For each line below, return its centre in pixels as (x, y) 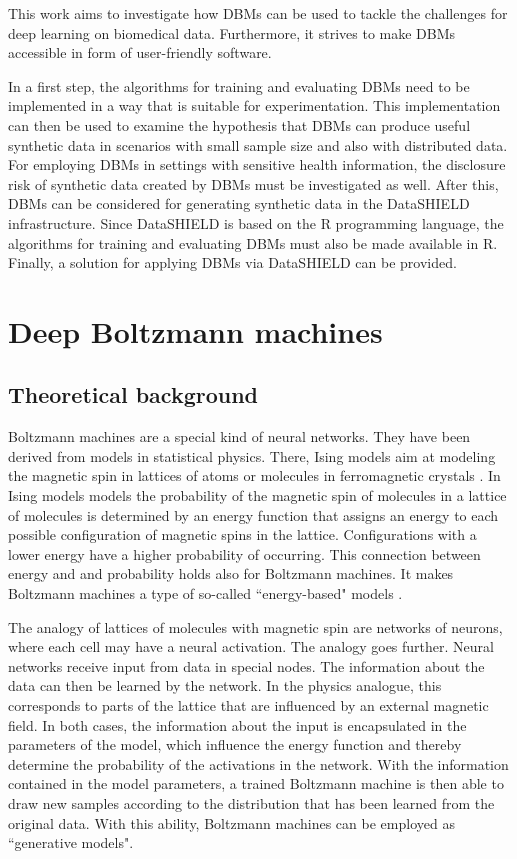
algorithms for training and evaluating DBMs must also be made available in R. (253, 242)
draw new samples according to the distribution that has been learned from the (251, 802)
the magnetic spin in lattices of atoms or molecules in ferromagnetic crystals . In (254, 475)
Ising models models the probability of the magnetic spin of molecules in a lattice (257, 495)
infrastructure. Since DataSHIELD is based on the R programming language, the (256, 222)
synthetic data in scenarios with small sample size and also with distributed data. (258, 144)
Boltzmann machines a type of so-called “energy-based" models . (205, 593)
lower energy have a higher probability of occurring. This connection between (244, 553)
